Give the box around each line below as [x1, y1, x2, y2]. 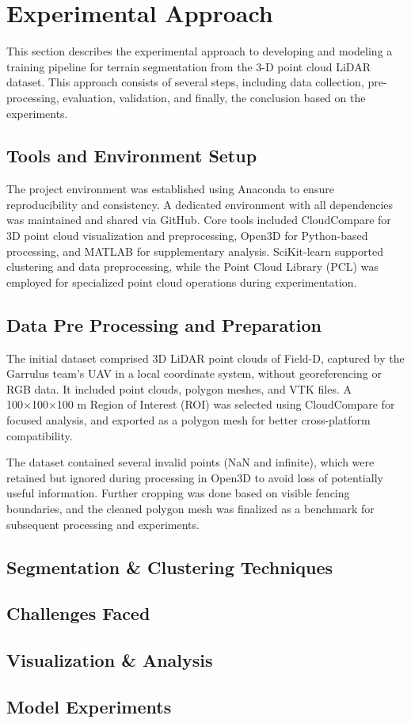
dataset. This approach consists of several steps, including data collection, [6, 74, 364, 90]
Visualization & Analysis [6, 648, 213, 672]
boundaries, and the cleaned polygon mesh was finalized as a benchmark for [6, 500, 375, 516]
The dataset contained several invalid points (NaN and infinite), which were [6, 454, 375, 470]
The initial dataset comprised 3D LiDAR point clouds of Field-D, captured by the [6, 349, 405, 366]
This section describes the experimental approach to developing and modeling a [6, 43, 393, 59]
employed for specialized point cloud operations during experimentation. [6, 273, 357, 290]
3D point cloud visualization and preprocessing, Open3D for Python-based [6, 227, 368, 244]
